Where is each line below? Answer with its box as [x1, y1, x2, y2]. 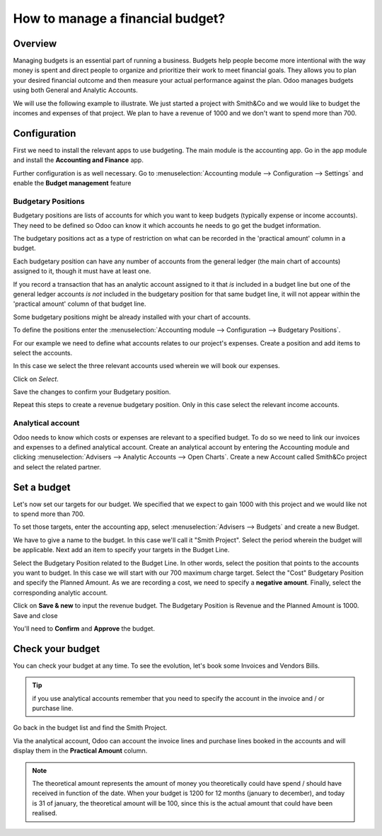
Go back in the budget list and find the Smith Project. [13, 723, 168, 732]
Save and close [13, 611, 58, 619]
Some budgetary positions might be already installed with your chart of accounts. [13, 312, 251, 321]
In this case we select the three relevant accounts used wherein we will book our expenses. [13, 362, 280, 370]
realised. [32, 809, 58, 818]
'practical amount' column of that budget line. [13, 299, 146, 308]
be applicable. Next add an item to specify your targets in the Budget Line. [13, 546, 230, 554]
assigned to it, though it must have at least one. [13, 267, 151, 275]
